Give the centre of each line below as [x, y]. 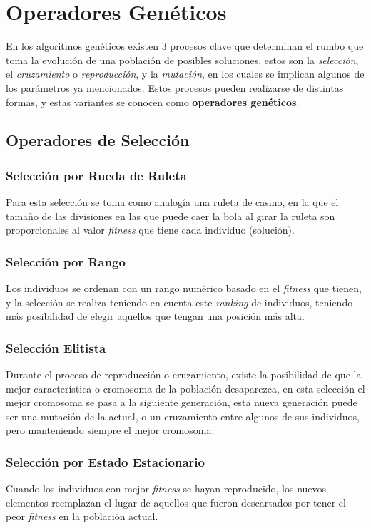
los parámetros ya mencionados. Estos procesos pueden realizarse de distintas [175, 87]
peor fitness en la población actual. [82, 516]
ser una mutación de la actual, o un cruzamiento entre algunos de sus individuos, [183, 416]
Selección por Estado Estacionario [105, 461]
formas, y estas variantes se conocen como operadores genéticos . [153, 102]
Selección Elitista [56, 347]
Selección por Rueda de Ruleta [96, 175]
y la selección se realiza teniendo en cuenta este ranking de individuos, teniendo [179, 302]
